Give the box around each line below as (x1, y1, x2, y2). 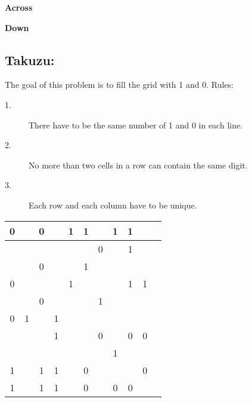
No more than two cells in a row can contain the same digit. (29, 158, 248, 171)
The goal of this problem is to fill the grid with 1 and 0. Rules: (5, 78, 234, 91)
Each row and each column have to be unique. (29, 198, 197, 211)
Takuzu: (5, 50, 55, 69)
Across (5, 1, 33, 13)
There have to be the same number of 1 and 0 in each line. (29, 118, 243, 131)
